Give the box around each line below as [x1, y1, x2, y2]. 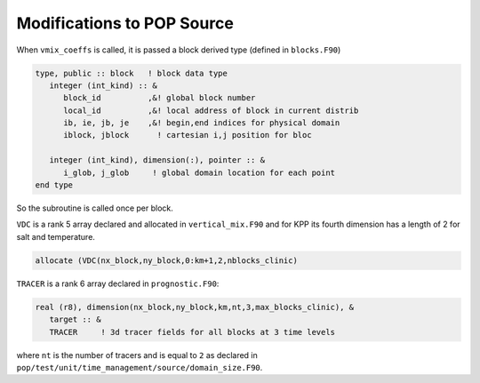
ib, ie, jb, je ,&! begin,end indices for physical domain [63, 118, 340, 128]
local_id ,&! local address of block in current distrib [63, 105, 359, 116]
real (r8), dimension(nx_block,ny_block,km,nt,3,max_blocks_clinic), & [35, 302, 355, 312]
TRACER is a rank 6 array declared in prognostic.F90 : [16, 278, 220, 289]
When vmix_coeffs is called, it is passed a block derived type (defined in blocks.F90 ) [16, 44, 341, 55]
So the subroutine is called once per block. [16, 203, 173, 213]
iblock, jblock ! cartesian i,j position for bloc [63, 130, 312, 140]
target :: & [49, 315, 101, 324]
